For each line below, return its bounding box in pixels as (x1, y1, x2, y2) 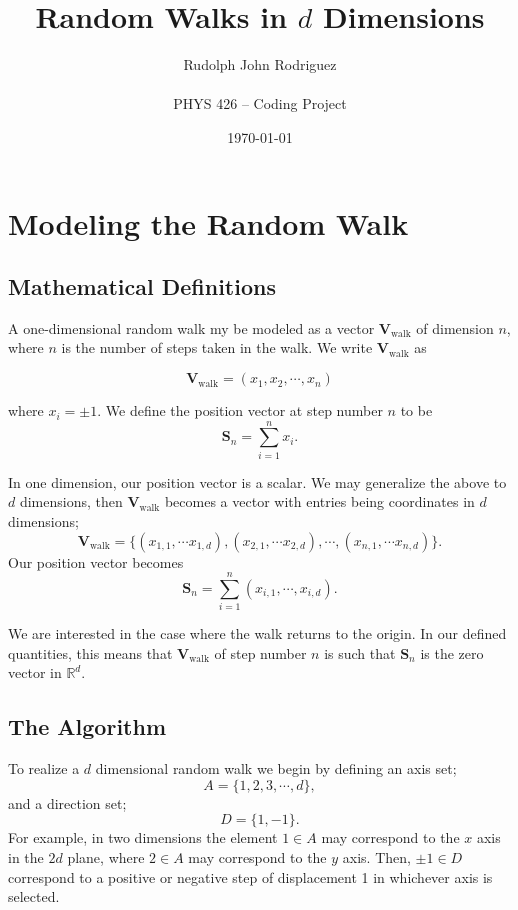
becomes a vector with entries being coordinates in (164, 491, 475, 512)
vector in (8, 662, 62, 683)
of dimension (416, 317, 494, 338)
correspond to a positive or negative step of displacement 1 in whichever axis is (8, 866, 493, 887)
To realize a (8, 758, 80, 779)
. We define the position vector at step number (97, 400, 383, 421)
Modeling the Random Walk (8, 202, 409, 243)
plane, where (67, 847, 145, 868)
